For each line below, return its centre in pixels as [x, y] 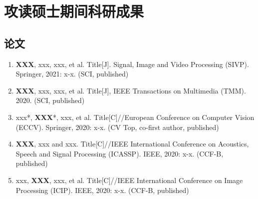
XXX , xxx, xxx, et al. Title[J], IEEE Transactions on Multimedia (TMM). [131, 90]
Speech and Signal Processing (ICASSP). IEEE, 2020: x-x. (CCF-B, [120, 153]
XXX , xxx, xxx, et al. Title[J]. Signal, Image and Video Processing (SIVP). [132, 64]
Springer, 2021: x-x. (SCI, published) [72, 74]
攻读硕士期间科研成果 [74, 11]
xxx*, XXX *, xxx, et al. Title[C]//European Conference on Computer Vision [135, 117]
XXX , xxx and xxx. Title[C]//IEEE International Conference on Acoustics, [132, 144]
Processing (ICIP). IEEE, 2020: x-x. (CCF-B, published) [102, 190]
